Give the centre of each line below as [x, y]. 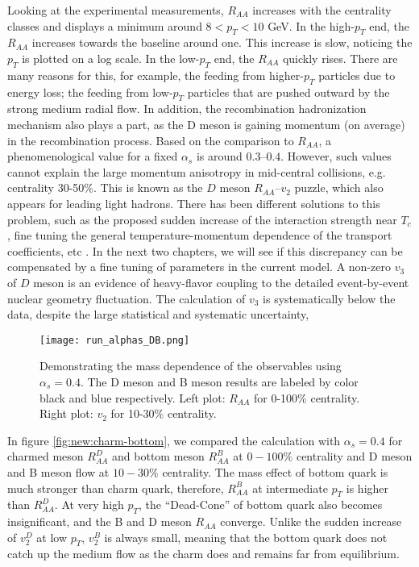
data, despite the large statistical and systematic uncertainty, [158, 314]
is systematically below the [329, 298]
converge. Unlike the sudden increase [311, 521]
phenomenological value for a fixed [93, 156]
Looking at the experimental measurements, [116, 10]
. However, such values [336, 156]
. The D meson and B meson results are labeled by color [219, 381]
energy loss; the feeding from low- [90, 92]
